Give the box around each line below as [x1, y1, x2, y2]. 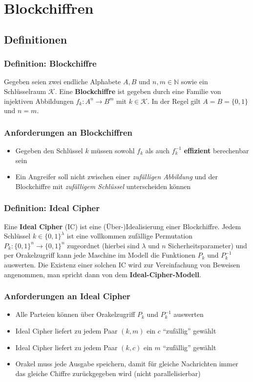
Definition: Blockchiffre [4, 57, 97, 70]
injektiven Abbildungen [4, 95, 74, 106]
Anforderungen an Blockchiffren [4, 126, 133, 138]
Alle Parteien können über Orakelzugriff [15, 309, 135, 319]
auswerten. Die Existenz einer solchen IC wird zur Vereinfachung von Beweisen [4, 259, 240, 269]
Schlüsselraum [4, 86, 46, 96]
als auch [145, 145, 170, 155]
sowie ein [181, 76, 208, 87]
